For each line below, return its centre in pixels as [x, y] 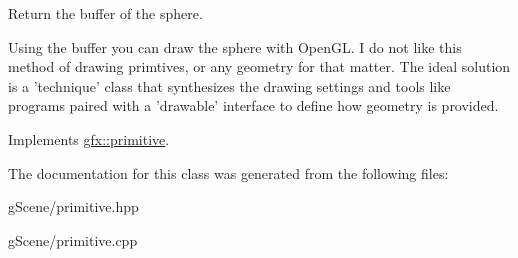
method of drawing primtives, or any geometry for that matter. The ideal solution [259, 66]
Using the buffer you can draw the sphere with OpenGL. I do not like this [235, 46]
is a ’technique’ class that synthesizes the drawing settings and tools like [229, 85]
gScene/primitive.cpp [73, 239]
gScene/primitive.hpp [73, 206]
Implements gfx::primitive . [89, 138]
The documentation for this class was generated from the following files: [228, 172]
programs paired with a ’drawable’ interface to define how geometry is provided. [253, 105]
